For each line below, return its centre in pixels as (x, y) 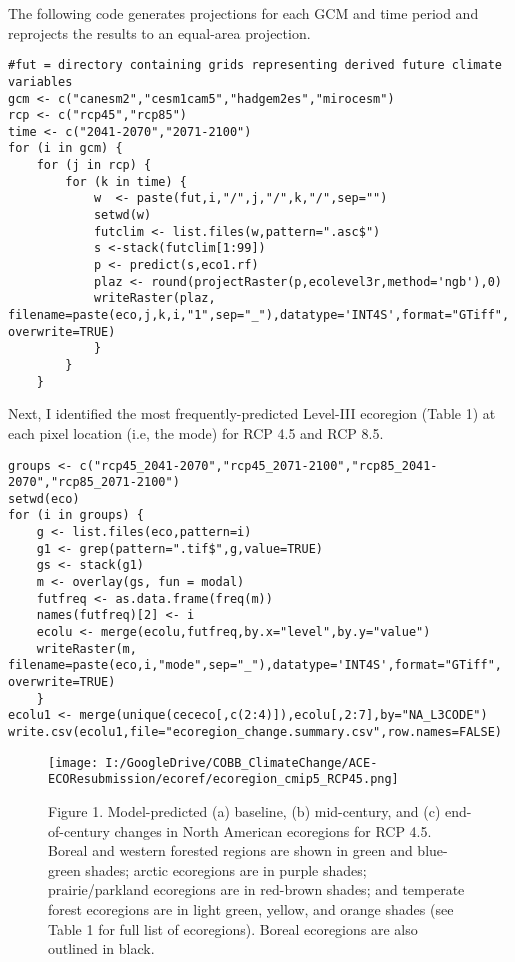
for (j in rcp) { (94, 165)
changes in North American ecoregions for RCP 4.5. (273, 830)
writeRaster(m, (86, 648)
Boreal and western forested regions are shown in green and (230, 850)
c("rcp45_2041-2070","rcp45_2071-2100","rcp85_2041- (258, 465)
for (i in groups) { (76, 515)
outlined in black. (101, 948)
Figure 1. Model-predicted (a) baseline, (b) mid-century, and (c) (244, 810)
